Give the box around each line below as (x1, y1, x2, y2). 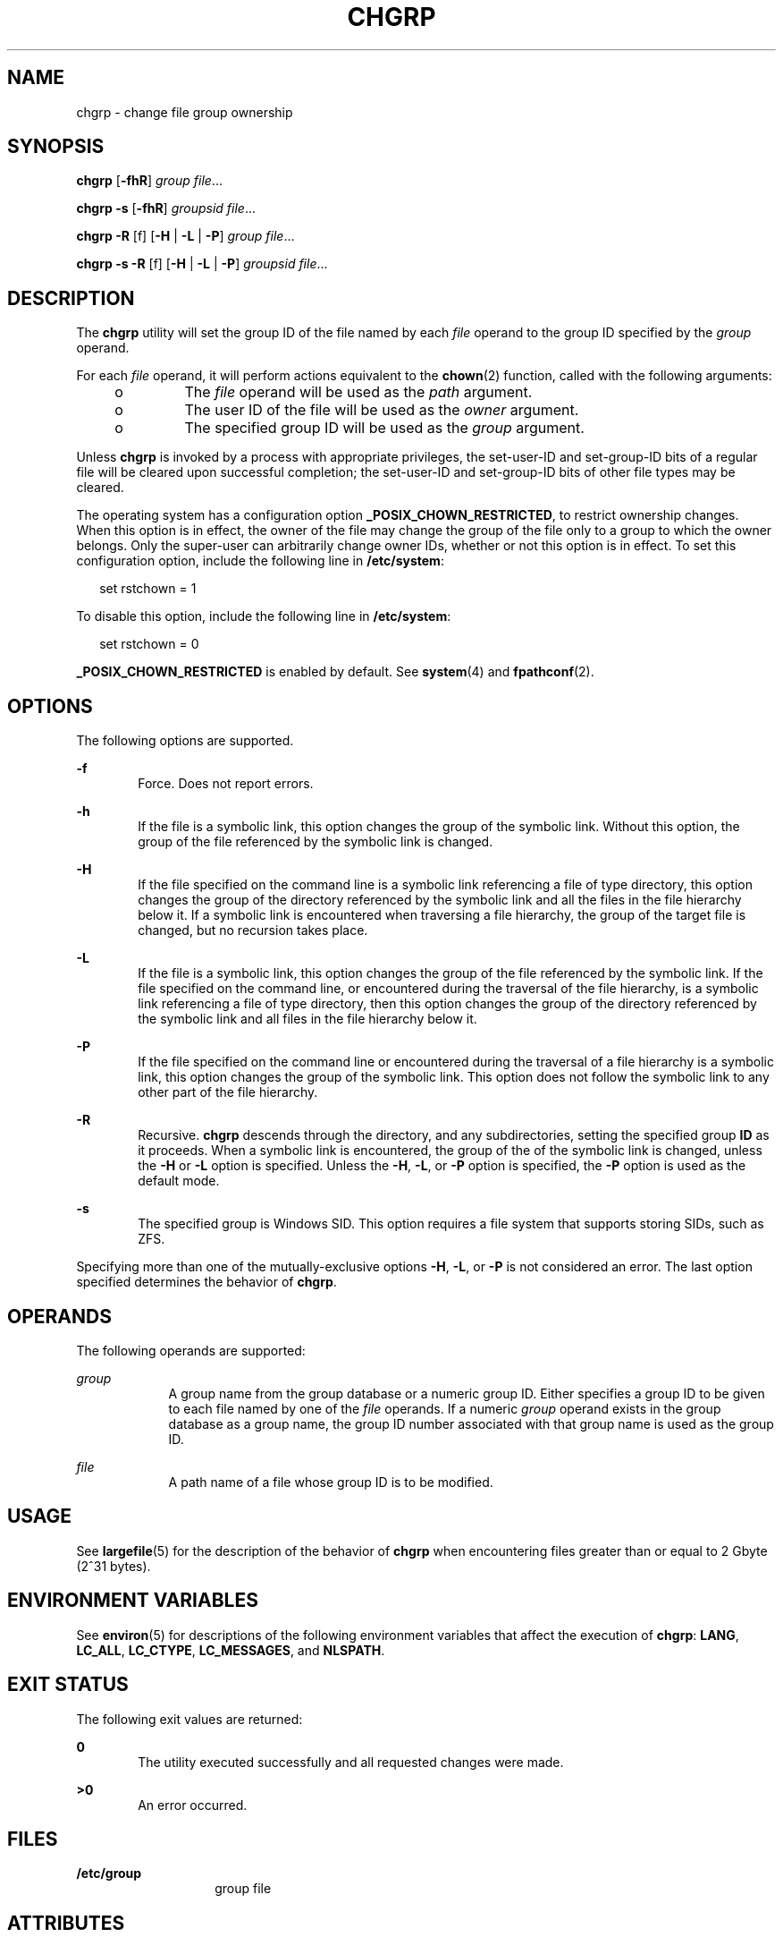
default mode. (138, 1173, 220, 1189)
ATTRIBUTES (7, 1911, 125, 1934)
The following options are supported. (76, 733, 294, 749)
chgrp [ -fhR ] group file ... (76, 173, 223, 189)
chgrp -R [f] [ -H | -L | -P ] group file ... (76, 228, 295, 244)
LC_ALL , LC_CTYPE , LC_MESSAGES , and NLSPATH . (76, 1642, 385, 1658)
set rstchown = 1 (99, 581, 197, 597)
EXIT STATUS (7, 1673, 129, 1696)
